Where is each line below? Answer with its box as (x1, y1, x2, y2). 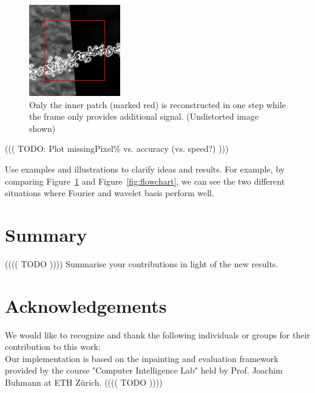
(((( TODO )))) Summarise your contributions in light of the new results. (5, 257, 279, 270)
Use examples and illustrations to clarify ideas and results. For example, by (5, 162, 285, 175)
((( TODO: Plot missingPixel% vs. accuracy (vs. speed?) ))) (5, 142, 229, 155)
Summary (5, 222, 87, 247)
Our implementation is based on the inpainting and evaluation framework (5, 352, 279, 364)
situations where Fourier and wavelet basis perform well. (5, 186, 214, 199)
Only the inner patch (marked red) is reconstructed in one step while (29, 98, 286, 111)
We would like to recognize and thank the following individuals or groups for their (5, 328, 310, 341)
